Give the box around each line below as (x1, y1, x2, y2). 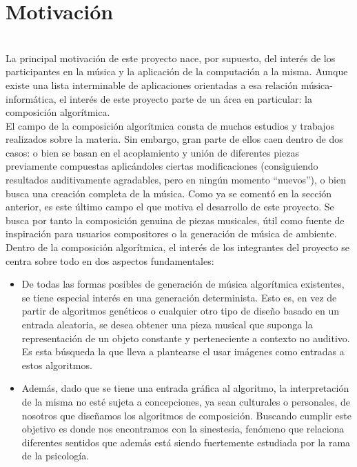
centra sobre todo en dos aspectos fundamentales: (6, 253, 214, 268)
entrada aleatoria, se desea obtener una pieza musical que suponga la (21, 317, 313, 331)
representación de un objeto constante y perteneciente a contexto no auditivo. (21, 330, 350, 345)
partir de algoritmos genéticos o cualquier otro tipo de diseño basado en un (21, 304, 339, 318)
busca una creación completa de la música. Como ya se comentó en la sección (6, 186, 332, 200)
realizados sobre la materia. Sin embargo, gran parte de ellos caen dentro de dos (6, 132, 343, 146)
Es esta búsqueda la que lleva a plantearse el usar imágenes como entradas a (21, 344, 345, 359)
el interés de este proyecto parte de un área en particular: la (59, 91, 312, 106)
